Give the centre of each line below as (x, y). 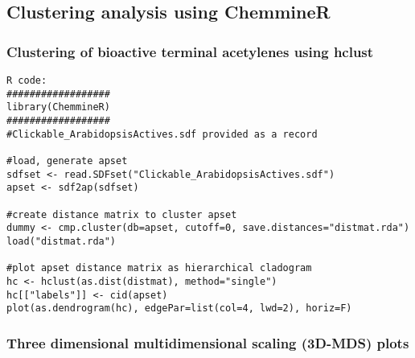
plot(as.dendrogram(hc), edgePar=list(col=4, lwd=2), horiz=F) (179, 309)
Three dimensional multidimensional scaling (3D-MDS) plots (208, 342)
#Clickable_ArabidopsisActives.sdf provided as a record (162, 134)
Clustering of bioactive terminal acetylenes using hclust (190, 51)
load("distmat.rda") (62, 241)
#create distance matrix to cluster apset (122, 214)
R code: (27, 80)
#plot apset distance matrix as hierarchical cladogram (159, 268)
